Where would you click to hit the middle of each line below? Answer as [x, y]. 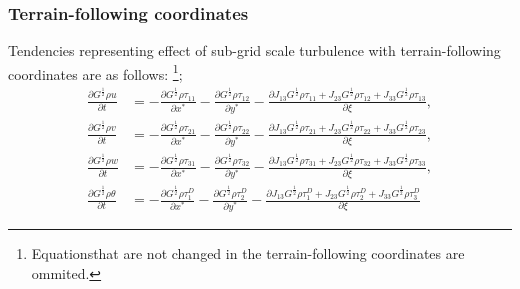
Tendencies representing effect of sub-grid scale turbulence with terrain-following [254, 50]
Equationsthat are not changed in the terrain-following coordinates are [248, 253]
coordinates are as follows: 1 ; [95, 72]
